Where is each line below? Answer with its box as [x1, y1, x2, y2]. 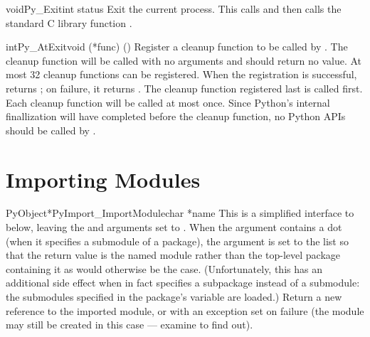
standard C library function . [6, 15, 132, 30]
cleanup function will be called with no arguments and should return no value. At [6, 53, 362, 68]
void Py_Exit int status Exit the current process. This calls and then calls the [6, 1, 342, 16]
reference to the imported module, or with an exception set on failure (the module [6, 303, 364, 318]
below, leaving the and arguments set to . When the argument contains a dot [6, 220, 342, 235]
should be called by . [6, 122, 96, 137]
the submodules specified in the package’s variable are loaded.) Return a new [6, 289, 342, 304]
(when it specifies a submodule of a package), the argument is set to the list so [6, 233, 349, 248]
